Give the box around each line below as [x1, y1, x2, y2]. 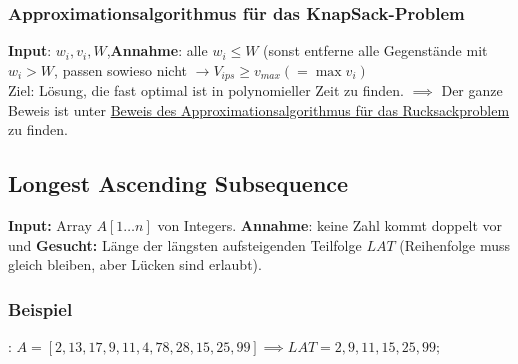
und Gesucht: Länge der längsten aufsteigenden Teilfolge [8, 234, 362, 255]
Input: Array [8, 215, 92, 236]
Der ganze [441, 80, 503, 101]
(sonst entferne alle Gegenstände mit [263, 40, 488, 61]
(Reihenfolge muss [399, 234, 511, 255]
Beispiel [8, 296, 73, 321]
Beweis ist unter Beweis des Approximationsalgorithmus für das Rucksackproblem [8, 99, 510, 120]
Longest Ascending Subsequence [8, 168, 349, 199]
